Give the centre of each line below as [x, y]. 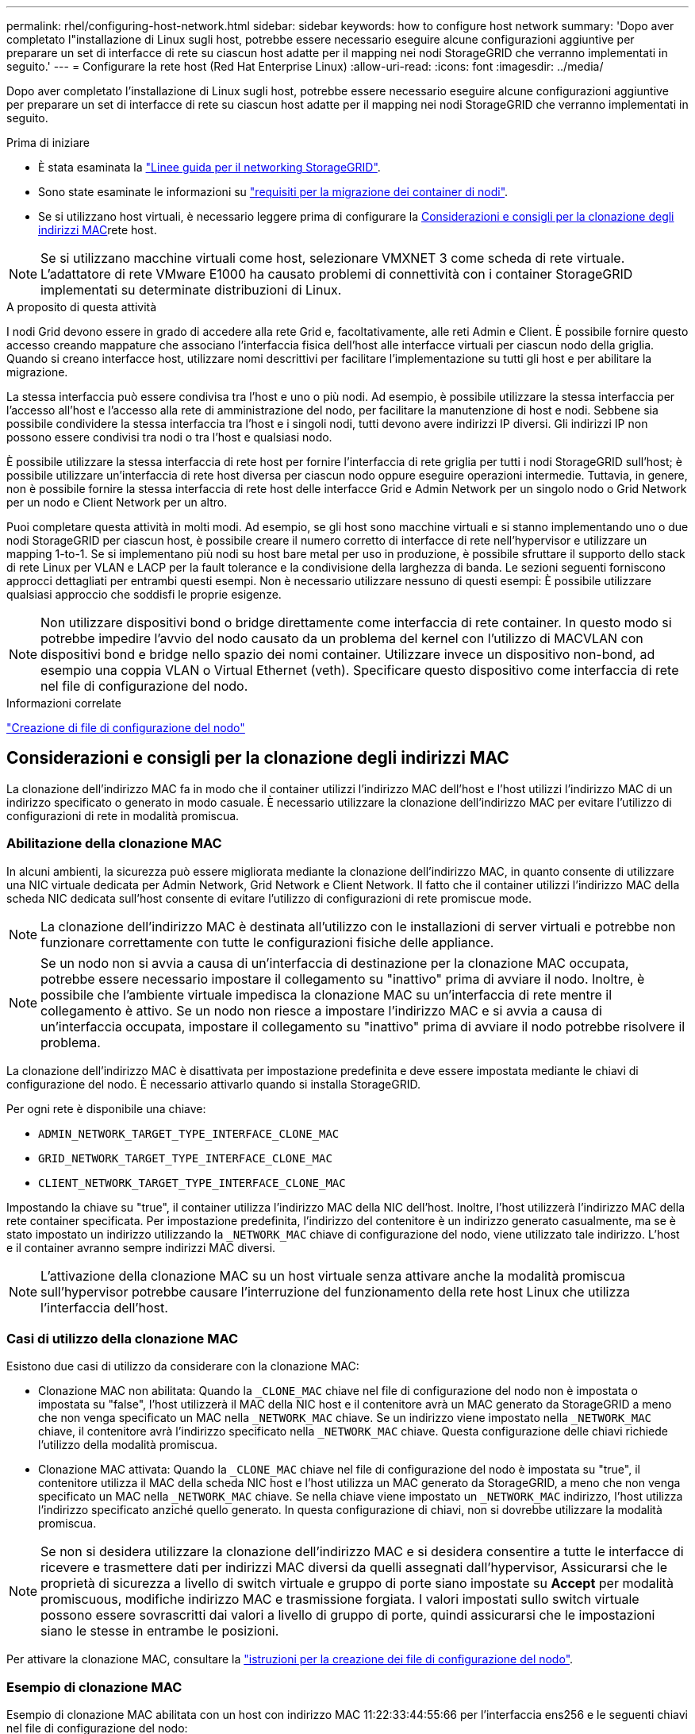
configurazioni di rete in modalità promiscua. [123, 815]
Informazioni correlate [64, 703]
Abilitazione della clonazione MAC [114, 844]
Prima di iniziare [48, 143]
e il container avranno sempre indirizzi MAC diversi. [141, 1247]
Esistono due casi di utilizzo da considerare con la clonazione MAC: [183, 1366]
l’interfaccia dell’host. [104, 1307]
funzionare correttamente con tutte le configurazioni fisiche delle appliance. [267, 942]
